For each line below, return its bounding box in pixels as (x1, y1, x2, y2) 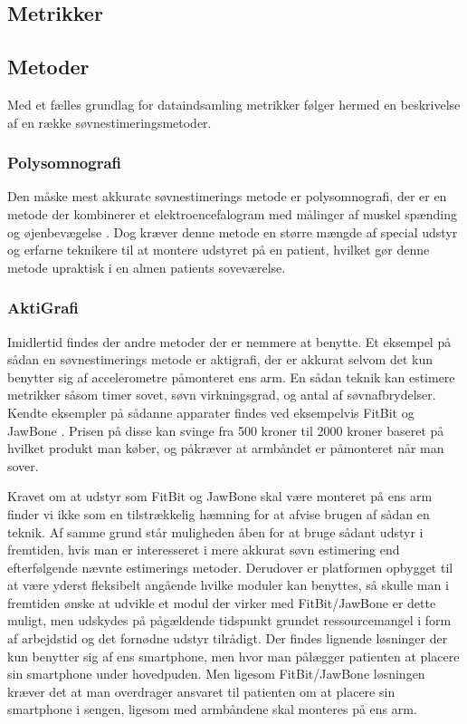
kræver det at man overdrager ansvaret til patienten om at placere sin (7, 681, 396, 700)
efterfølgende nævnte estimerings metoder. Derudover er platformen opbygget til (7, 557, 453, 576)
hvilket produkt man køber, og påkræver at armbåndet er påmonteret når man (7, 439, 444, 458)
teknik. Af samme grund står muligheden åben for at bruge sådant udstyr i (7, 522, 424, 541)
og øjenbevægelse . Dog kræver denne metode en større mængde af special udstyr (7, 222, 458, 241)
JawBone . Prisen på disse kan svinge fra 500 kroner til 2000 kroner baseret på (7, 420, 444, 439)
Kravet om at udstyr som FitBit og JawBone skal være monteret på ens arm (7, 487, 433, 506)
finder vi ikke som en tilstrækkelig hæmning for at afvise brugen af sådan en (7, 504, 430, 523)
